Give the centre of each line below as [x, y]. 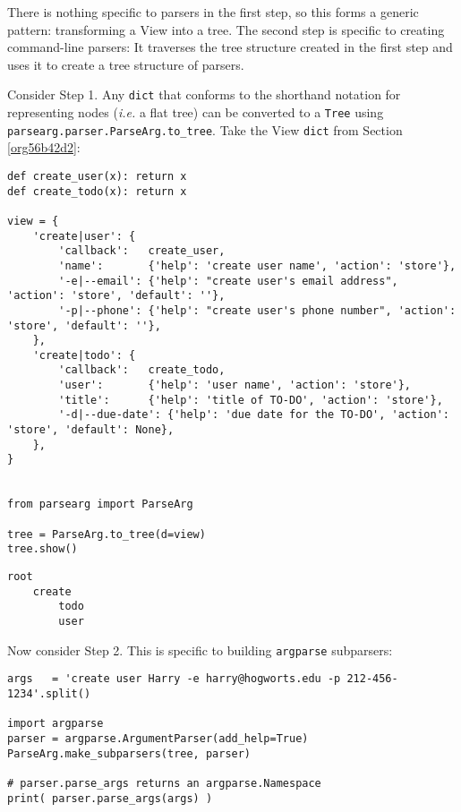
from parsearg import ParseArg [100, 504]
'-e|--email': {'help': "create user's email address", [228, 281]
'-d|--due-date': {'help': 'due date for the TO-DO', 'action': [254, 415]
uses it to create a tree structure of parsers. [126, 64]
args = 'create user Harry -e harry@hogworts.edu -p [174, 679]
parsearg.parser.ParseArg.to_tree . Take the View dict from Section [205, 129]
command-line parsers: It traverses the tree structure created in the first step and [230, 47]
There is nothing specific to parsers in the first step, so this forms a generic [213, 12]
